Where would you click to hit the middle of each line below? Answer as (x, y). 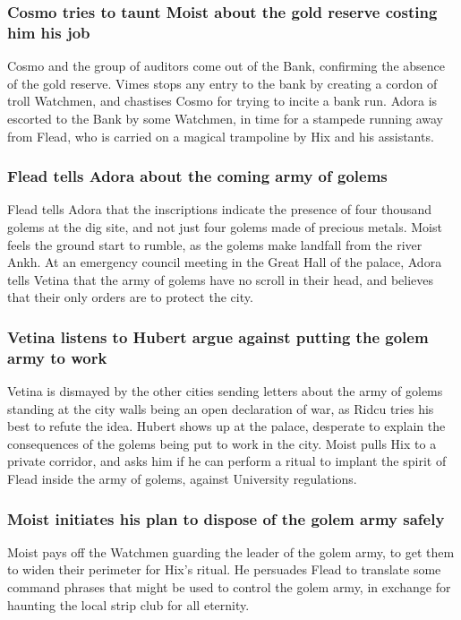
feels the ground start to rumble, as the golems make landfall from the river (215, 244)
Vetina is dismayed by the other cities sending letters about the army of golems (225, 391)
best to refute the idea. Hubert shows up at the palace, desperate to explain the (226, 426)
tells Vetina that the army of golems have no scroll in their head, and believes (221, 279)
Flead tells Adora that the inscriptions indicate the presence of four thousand (220, 209)
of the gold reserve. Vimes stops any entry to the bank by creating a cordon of (222, 83)
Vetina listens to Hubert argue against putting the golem (218, 336)
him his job (49, 32)
